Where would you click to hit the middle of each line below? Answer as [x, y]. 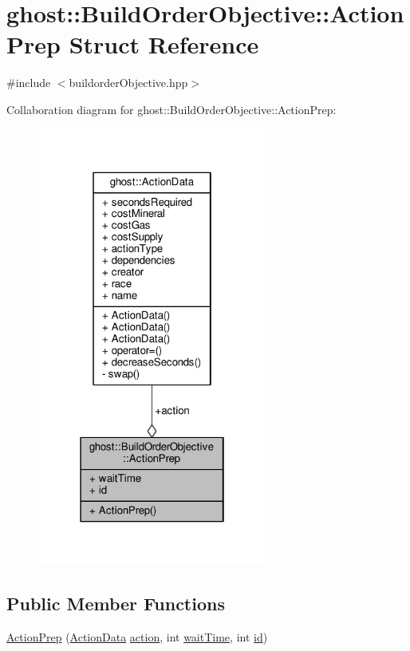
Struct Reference [164, 44]
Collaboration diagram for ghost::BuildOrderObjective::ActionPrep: [171, 109]
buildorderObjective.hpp [128, 83]
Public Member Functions [116, 604]
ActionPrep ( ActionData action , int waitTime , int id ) [137, 637]
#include [29, 83]
